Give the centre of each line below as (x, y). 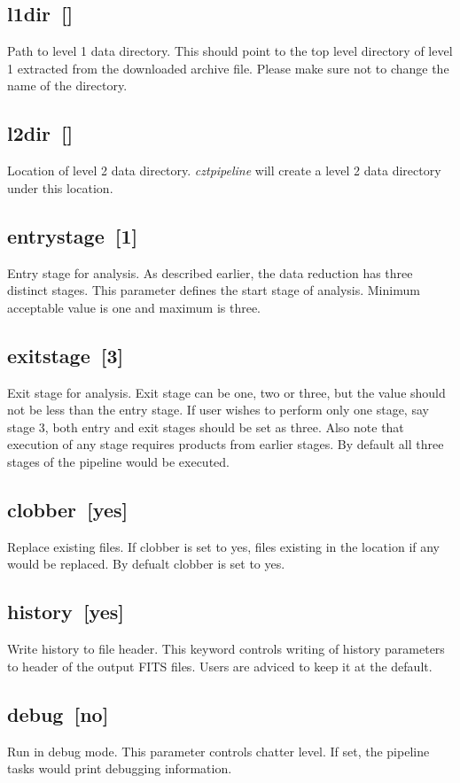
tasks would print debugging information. (120, 768)
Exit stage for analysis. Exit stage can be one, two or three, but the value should (226, 392)
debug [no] (58, 713)
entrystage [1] (73, 235)
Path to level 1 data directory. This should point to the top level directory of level (230, 51)
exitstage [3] (66, 355)
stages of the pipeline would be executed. (118, 461)
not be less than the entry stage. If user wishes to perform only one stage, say (218, 410)
